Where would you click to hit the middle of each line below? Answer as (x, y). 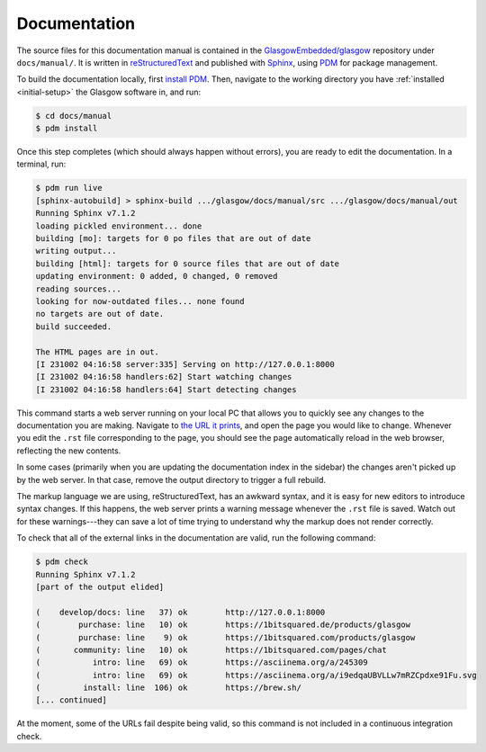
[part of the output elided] (100, 586)
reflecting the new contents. (69, 451)
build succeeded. (74, 327)
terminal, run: (41, 164)
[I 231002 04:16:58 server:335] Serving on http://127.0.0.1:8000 (185, 364)
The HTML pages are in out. (97, 352)
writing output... (76, 251)
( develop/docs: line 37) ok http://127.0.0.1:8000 (180, 612)
